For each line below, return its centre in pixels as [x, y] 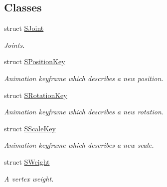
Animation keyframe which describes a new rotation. [84, 112]
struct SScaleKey [30, 128]
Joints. [14, 45]
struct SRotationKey [36, 95]
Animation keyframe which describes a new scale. [79, 145]
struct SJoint [24, 28]
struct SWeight [27, 161]
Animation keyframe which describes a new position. [84, 78]
